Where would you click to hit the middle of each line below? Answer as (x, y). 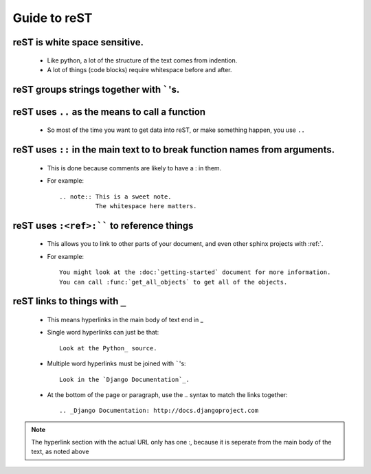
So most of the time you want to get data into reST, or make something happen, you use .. (176, 130)
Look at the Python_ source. (108, 348)
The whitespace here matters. (146, 206)
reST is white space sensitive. (78, 42)
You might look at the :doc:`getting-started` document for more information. (195, 272)
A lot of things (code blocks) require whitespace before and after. (139, 69)
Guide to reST (53, 18)
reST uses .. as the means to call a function (109, 112)
